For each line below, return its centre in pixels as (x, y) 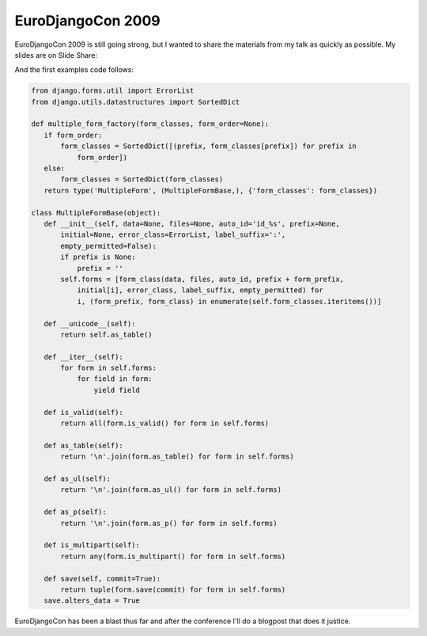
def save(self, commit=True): (102, 579)
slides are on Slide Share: (56, 55)
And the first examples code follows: (74, 70)
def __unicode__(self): (90, 324)
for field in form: (115, 379)
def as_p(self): (75, 512)
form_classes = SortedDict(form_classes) (142, 179)
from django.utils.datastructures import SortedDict (136, 102)
